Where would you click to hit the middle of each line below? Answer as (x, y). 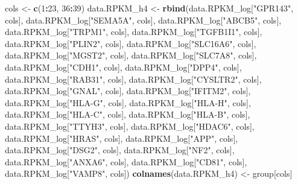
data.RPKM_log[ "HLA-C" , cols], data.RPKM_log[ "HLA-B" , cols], (128, 114)
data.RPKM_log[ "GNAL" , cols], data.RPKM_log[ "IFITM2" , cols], (128, 91)
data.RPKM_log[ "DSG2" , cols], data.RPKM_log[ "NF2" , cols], (120, 150)
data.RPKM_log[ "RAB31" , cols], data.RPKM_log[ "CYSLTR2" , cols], (133, 79)
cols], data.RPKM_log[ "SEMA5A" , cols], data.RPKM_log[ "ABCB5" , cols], (143, 20)
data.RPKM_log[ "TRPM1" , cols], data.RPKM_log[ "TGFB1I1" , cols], (134, 32)
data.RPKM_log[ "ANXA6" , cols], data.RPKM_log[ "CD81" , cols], (126, 161)
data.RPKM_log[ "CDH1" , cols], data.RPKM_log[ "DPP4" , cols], (123, 67)
